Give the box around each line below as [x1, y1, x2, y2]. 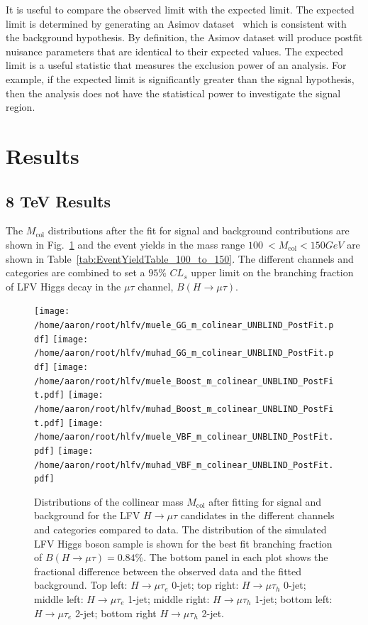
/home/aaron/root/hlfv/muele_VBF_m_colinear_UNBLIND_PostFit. [34, 432, 334, 442]
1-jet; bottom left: [255, 591, 333, 606]
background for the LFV [34, 508, 140, 523]
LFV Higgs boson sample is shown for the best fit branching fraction [34, 536, 333, 550]
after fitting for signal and [208, 494, 322, 509]
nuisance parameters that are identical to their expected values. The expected [6, 43, 343, 58]
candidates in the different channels [180, 508, 335, 523]
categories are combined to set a [6, 265, 145, 280]
